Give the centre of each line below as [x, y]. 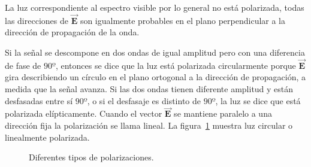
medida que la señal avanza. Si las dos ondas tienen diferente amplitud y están [149, 89]
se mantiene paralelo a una [223, 113]
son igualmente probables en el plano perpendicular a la [183, 20]
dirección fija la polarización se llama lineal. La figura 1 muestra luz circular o [149, 125]
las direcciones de [37, 20]
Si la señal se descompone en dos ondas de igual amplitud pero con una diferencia [155, 52]
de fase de [23, 65]
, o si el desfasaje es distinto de [144, 100]
